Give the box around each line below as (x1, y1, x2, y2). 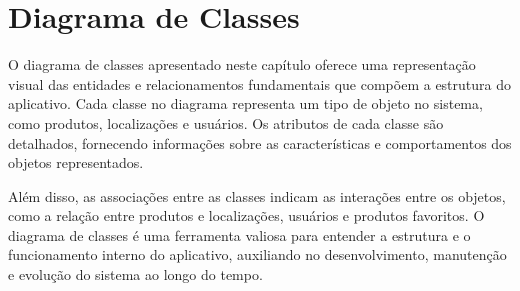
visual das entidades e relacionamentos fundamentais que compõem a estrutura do (8, 73, 512, 94)
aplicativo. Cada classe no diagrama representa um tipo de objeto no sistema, (8, 93, 483, 114)
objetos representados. (8, 152, 144, 173)
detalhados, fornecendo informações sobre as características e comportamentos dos (8, 132, 512, 153)
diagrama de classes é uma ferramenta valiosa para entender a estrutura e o (8, 224, 471, 245)
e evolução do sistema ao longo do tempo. (8, 264, 263, 285)
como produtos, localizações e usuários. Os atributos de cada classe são (8, 112, 444, 133)
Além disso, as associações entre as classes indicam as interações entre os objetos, (8, 185, 506, 206)
